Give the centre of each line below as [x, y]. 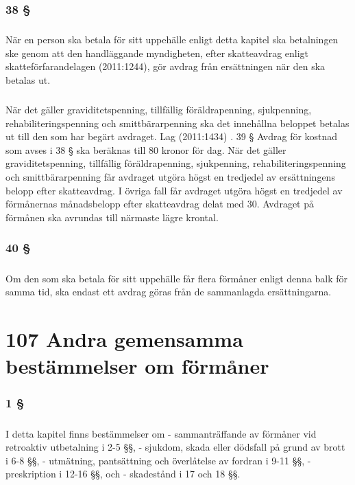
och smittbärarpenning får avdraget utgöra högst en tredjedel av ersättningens [170, 176]
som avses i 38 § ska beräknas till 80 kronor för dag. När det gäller [146, 149]
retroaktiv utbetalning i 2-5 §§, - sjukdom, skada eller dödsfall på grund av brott [175, 447]
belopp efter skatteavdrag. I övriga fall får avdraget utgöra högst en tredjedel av [174, 190]
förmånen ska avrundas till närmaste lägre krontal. [112, 217]
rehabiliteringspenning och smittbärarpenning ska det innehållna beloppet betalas [177, 123]
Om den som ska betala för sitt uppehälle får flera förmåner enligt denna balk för [177, 278]
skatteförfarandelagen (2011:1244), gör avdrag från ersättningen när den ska [166, 66]
